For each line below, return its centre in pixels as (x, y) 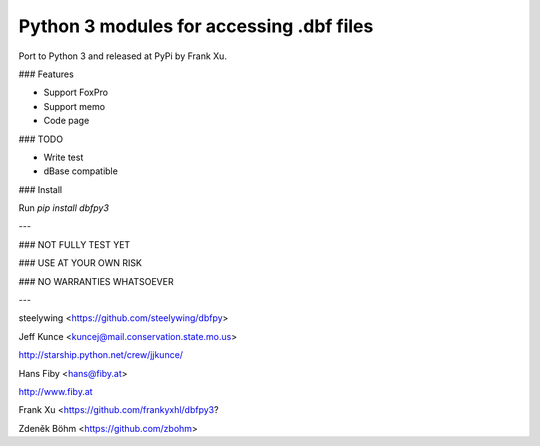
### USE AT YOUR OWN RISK (80, 263)
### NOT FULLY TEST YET (74, 244)
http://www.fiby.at (56, 391)
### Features (46, 74)
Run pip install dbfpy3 (64, 208)
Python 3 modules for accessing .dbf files (196, 26)
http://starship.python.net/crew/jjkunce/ (101, 355)
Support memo (74, 106)
